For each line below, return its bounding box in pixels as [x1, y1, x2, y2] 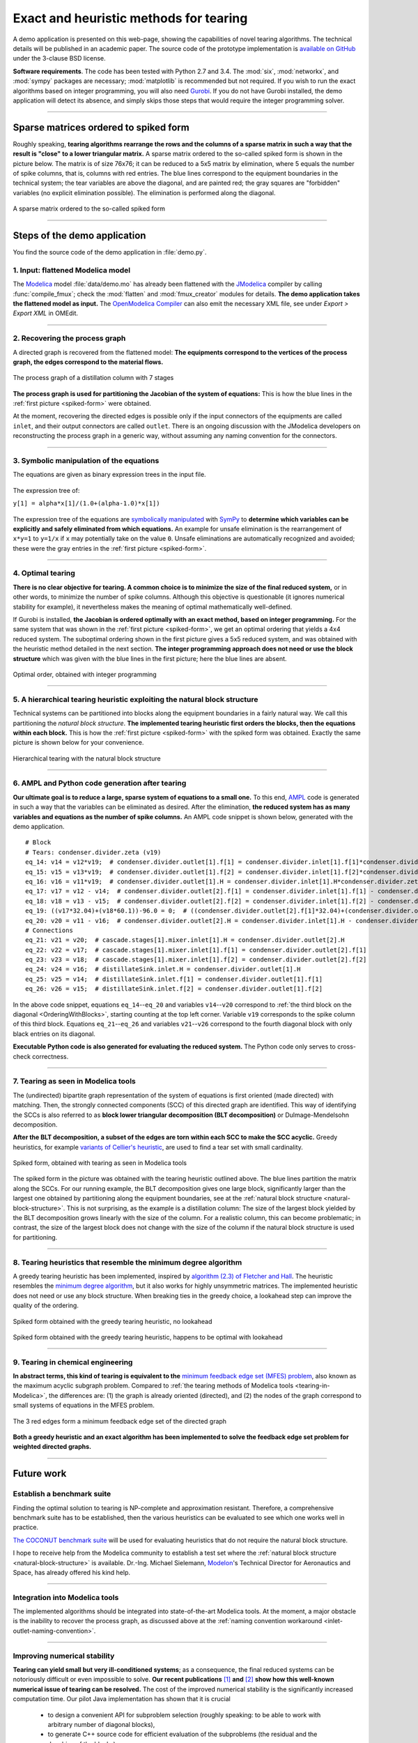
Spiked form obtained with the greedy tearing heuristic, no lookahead [13, 1317, 212, 1325]
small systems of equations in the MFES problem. [13, 1401, 155, 1410]
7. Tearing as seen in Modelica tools [13, 1076, 136, 1086]
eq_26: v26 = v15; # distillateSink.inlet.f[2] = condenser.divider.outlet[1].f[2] [25, 985, 323, 993]
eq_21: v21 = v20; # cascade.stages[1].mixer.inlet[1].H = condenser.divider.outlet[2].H [25, 936, 345, 944]
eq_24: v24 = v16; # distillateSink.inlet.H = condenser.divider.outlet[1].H [25, 966, 301, 973]
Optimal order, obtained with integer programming [13, 670, 157, 678]
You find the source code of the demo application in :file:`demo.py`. [13, 248, 207, 257]
